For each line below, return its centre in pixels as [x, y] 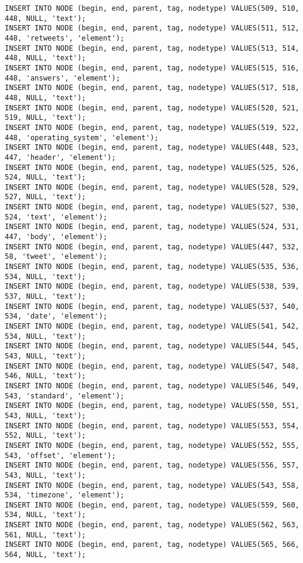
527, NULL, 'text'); [46, 197]
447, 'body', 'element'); [56, 237]
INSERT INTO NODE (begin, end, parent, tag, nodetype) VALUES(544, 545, [152, 346]
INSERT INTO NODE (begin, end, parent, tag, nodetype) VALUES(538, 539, [152, 287]
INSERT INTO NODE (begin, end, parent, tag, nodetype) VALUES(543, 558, [152, 485]
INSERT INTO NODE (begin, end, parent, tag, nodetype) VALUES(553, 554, [152, 426]
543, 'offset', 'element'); [61, 455]
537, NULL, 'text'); [46, 297]
